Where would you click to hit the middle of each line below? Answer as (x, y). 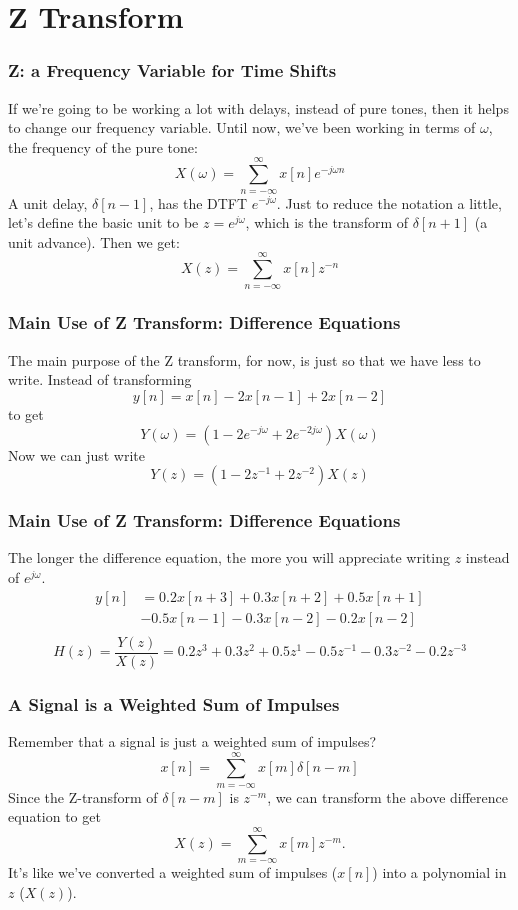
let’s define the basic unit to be (103, 222)
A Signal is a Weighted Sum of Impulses (174, 703)
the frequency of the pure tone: (103, 146)
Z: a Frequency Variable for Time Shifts (172, 70)
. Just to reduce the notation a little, (389, 202)
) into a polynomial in (439, 872)
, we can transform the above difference (388, 796)
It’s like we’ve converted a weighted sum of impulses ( (173, 872)
